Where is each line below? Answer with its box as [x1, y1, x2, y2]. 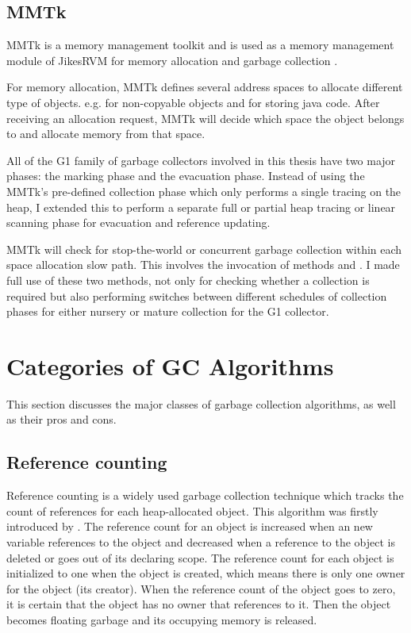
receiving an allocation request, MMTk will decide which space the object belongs [6, 109, 405, 126]
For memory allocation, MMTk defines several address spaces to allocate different [6, 79, 403, 95]
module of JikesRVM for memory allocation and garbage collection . [6, 52, 338, 68]
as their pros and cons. [6, 411, 117, 428]
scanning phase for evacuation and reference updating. [6, 214, 271, 231]
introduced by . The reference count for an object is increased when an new [6, 518, 373, 535]
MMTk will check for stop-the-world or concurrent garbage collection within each [6, 240, 402, 257]
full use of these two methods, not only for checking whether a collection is [6, 271, 370, 288]
